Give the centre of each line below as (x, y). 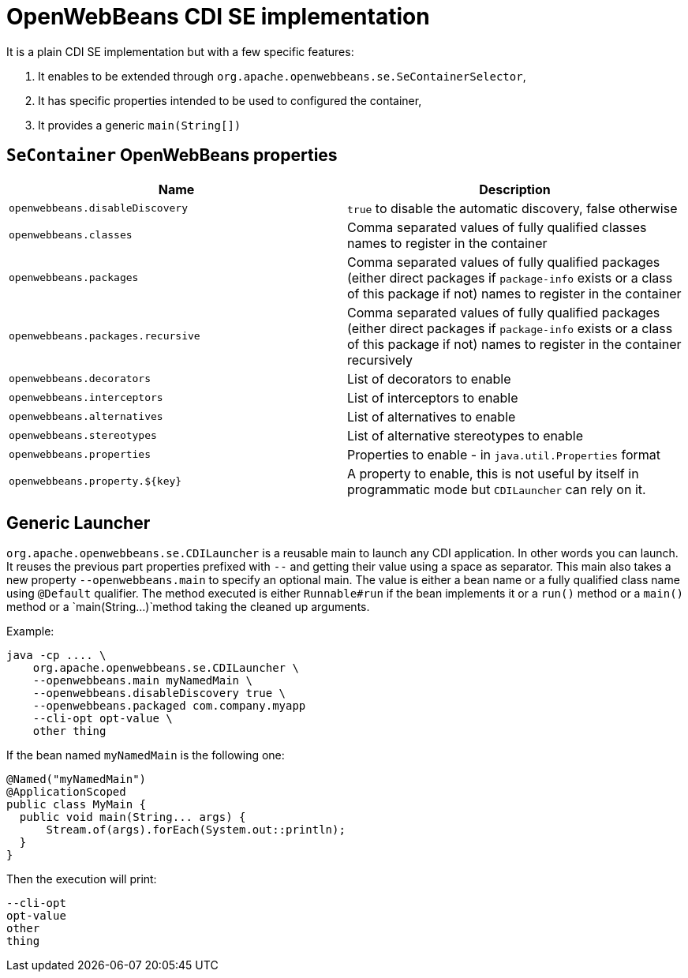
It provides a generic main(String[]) (140, 125)
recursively (380, 360)
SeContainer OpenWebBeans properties (172, 156)
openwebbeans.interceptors (86, 398)
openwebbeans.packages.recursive (105, 336)
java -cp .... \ (56, 656)
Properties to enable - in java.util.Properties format (504, 454)
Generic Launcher (79, 523)
